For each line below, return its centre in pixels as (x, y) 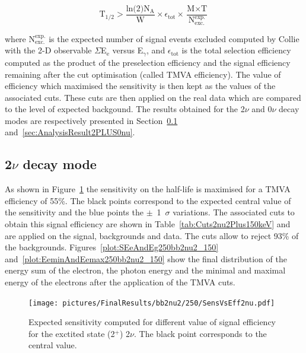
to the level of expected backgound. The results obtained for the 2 (125, 109)
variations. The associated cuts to (234, 212)
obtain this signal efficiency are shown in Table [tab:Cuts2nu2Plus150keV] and (148, 224)
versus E (128, 50)
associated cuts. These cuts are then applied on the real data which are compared (153, 97)
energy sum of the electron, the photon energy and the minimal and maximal (145, 270)
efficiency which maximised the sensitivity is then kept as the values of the (140, 86)
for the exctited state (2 (72, 333)
